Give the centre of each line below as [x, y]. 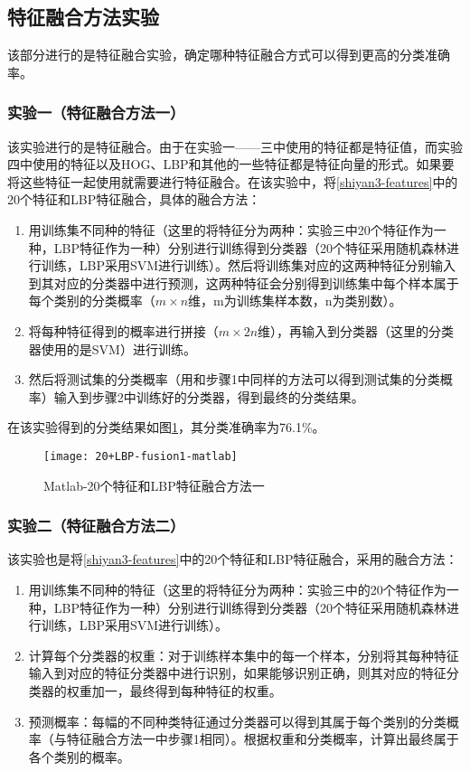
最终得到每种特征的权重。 [206, 690]
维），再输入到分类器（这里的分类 [356, 330]
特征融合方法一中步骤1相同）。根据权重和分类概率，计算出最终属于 [263, 739]
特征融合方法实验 [83, 17]
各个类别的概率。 [79, 756]
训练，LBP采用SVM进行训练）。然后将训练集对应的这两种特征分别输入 [249, 265]
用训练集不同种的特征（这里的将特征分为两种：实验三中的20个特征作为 [237, 589]
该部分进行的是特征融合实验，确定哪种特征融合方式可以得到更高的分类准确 [229, 55]
